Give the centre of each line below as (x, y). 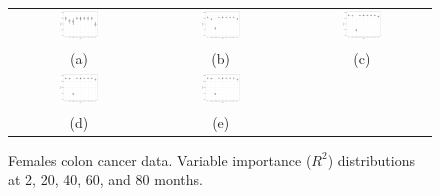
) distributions (371, 159)
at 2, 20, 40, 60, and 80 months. (105, 179)
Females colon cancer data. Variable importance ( (160, 159)
